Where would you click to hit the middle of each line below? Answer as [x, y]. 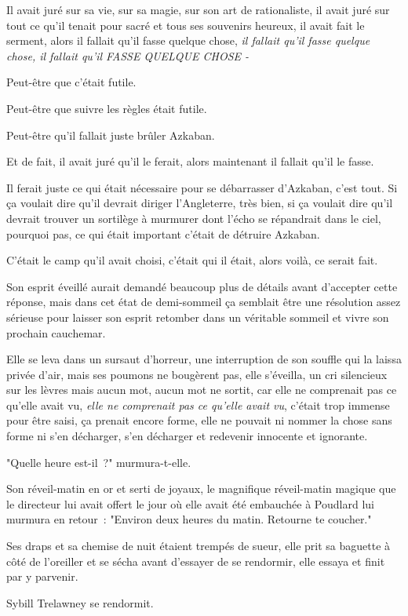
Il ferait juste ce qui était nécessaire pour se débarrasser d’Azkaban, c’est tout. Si [202, 187]
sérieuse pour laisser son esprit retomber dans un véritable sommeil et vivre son [198, 317]
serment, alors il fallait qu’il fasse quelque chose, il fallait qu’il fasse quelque [188, 40]
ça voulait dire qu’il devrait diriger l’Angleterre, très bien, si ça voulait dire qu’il [200, 203]
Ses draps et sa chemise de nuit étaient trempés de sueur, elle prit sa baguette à [199, 546]
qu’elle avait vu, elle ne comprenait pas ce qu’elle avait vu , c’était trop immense [198, 405]
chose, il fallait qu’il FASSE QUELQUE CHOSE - [128, 55]
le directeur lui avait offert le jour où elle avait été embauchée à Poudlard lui [190, 503]
